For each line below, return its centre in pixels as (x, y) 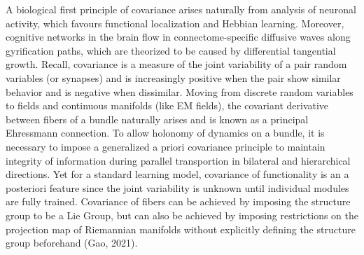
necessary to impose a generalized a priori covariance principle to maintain (166, 146)
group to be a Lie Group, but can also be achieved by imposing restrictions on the (182, 215)
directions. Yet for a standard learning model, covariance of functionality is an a (177, 174)
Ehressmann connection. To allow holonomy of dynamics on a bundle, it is (165, 133)
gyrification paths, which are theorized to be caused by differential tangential (171, 50)
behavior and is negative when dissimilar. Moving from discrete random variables (180, 91)
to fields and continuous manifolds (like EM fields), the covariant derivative (167, 105)
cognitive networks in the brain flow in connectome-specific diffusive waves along (178, 37)
